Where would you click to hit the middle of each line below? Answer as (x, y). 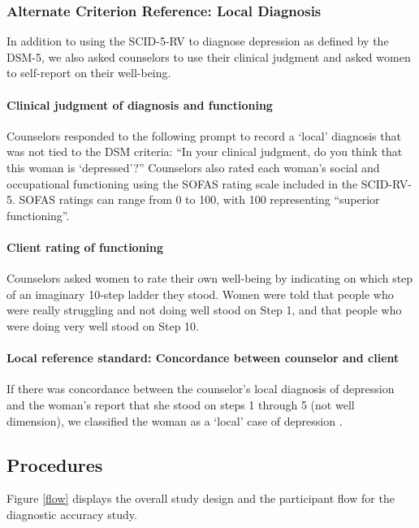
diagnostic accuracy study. (72, 514)
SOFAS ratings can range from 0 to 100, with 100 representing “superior (199, 199)
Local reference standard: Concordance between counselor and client (203, 358)
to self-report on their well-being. (89, 73)
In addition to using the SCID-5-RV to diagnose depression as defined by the (198, 41)
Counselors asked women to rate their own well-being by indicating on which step (210, 278)
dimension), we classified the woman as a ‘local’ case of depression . (175, 420)
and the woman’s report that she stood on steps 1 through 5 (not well (181, 404)
